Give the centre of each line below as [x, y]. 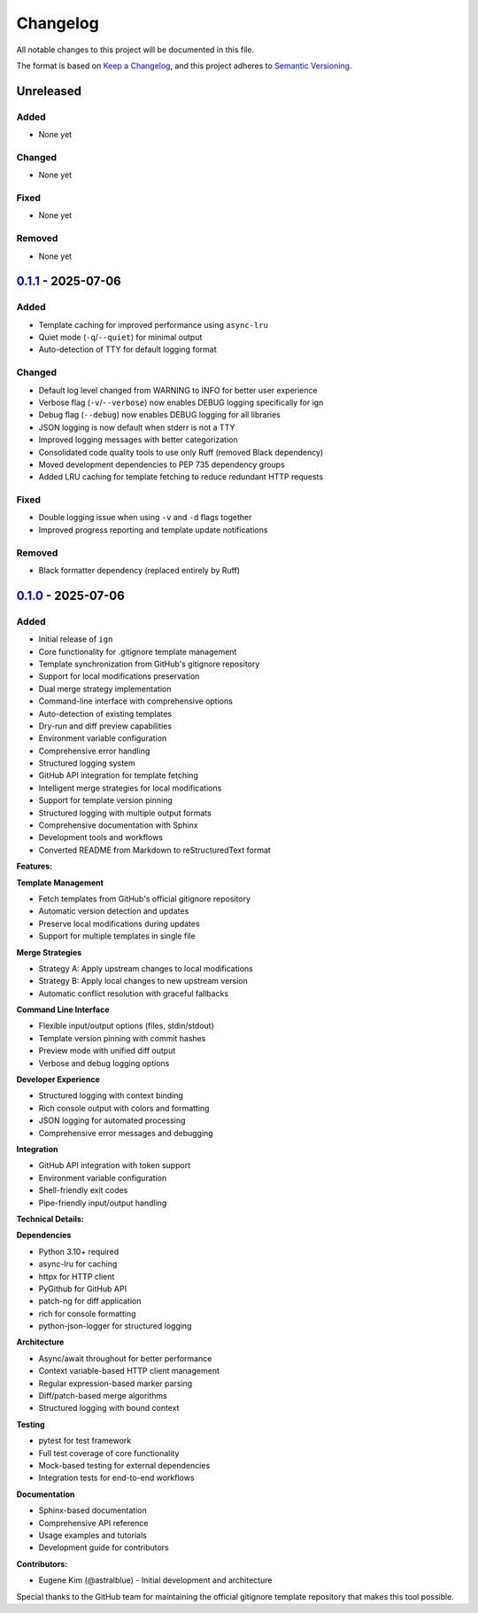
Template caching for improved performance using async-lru [154, 324]
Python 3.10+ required [79, 1251]
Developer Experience [58, 1079]
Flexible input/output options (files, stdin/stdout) [126, 1026]
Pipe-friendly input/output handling [103, 1203]
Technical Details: [50, 1219]
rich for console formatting [87, 1313]
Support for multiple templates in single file [117, 936]
